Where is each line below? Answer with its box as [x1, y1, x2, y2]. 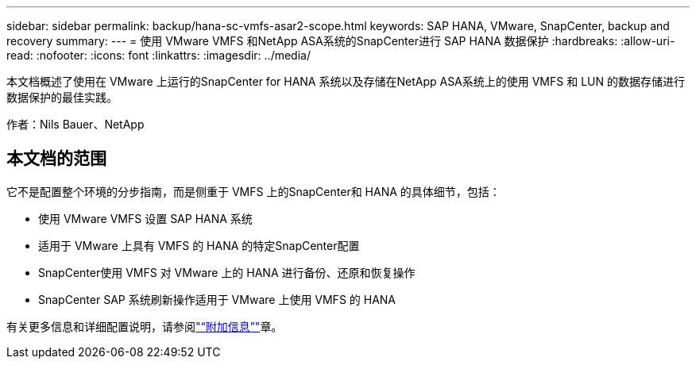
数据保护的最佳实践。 [6, 90, 118, 104]
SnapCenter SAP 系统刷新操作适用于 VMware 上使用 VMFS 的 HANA [38, 292, 396, 306]
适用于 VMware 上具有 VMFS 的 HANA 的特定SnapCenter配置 [38, 238, 360, 252]
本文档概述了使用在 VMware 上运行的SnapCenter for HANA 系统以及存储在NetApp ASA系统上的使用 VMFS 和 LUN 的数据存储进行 [6, 75, 685, 88]
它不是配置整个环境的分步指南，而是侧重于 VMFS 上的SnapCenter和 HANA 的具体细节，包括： [6, 184, 501, 198]
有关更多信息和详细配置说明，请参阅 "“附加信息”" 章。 [6, 319, 283, 333]
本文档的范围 [6, 148, 106, 169]
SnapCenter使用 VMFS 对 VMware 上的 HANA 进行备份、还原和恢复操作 [38, 265, 416, 279]
